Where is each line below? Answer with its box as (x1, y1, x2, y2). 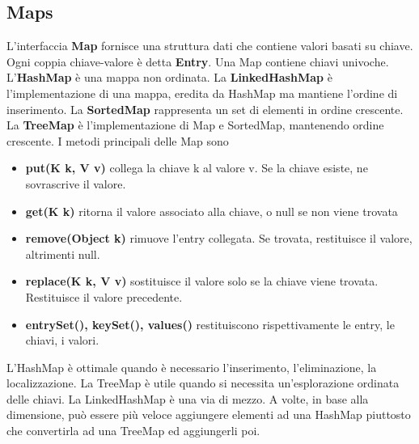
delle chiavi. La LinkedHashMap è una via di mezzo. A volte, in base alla (6, 390, 369, 407)
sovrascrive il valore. (25, 175, 126, 192)
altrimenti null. (25, 245, 100, 262)
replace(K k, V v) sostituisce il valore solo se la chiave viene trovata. (25, 273, 379, 290)
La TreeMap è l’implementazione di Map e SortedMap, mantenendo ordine (6, 116, 384, 133)
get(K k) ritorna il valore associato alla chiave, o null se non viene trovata (25, 202, 398, 219)
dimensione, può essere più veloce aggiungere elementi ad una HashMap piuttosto (6, 406, 411, 423)
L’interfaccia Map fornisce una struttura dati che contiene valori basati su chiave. (6, 37, 413, 54)
